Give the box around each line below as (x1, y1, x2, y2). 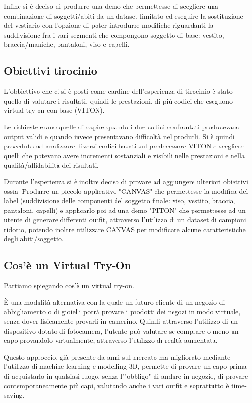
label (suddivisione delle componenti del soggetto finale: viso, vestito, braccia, (4, 195, 235, 206)
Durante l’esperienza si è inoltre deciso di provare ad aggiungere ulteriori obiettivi (4, 176, 248, 186)
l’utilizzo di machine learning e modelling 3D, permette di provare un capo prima (4, 361, 247, 371)
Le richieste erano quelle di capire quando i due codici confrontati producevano (4, 121, 240, 131)
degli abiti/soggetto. (4, 233, 64, 244)
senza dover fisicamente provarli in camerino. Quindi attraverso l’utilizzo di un (4, 316, 238, 326)
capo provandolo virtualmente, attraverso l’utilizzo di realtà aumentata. (4, 335, 218, 345)
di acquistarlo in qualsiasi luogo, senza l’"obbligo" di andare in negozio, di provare (4, 371, 248, 381)
